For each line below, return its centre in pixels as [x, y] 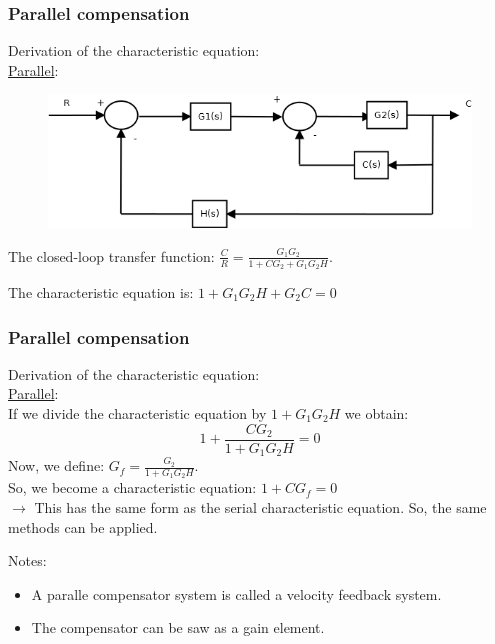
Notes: [27, 560]
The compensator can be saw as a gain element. [178, 627]
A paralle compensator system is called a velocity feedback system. [236, 593]
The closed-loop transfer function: [111, 255]
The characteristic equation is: [101, 292]
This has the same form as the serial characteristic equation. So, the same [260, 506]
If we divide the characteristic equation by [137, 413]
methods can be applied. [83, 526]
